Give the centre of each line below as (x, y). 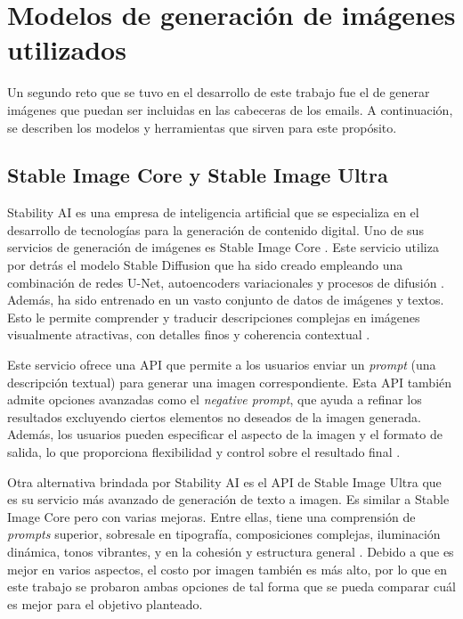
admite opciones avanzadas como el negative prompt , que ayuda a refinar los (215, 399)
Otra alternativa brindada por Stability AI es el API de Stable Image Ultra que (224, 481)
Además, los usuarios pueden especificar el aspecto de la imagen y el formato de (225, 434)
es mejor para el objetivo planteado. (105, 603)
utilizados (67, 49)
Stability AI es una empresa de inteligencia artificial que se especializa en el (213, 212)
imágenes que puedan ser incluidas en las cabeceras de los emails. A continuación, (230, 109)
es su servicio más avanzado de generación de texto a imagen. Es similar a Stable (228, 499)
